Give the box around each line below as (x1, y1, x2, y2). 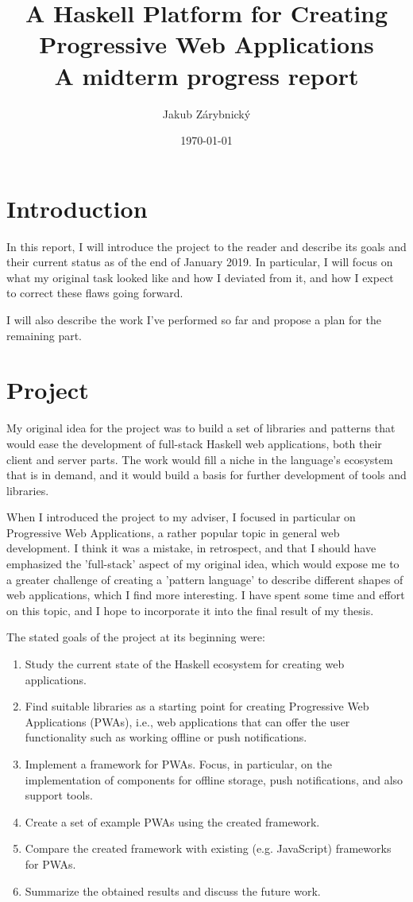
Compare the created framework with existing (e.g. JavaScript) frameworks (25, 840, 392, 857)
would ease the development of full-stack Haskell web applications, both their (6, 435, 382, 451)
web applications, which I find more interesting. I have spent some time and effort (6, 586, 405, 603)
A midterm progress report (54, 59, 359, 91)
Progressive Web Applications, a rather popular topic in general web (6, 524, 340, 540)
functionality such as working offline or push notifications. (25, 729, 307, 745)
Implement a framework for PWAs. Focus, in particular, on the (25, 756, 332, 772)
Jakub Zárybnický (162, 105, 251, 122)
